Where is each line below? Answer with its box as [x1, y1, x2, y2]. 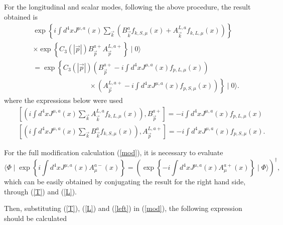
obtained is [4, 11, 38, 22]
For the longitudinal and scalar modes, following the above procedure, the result [4, 2, 251, 12]
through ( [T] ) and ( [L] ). [4, 186, 77, 196]
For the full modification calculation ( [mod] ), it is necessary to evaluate [4, 147, 223, 157]
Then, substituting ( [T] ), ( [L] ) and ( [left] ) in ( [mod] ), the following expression [4, 203, 242, 213]
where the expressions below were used [4, 95, 123, 105]
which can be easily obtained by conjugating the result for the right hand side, [4, 176, 246, 187]
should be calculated [4, 212, 67, 223]
